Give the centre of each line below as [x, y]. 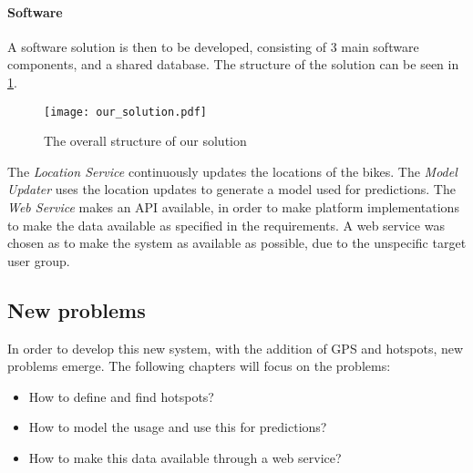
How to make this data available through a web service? [185, 457]
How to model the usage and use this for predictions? [178, 427]
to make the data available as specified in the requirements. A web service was [226, 225]
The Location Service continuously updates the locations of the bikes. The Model [232, 171]
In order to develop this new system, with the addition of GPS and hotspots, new [236, 348]
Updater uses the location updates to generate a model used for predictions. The [231, 189]
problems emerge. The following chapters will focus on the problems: [199, 366]
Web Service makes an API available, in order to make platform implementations [233, 207]
